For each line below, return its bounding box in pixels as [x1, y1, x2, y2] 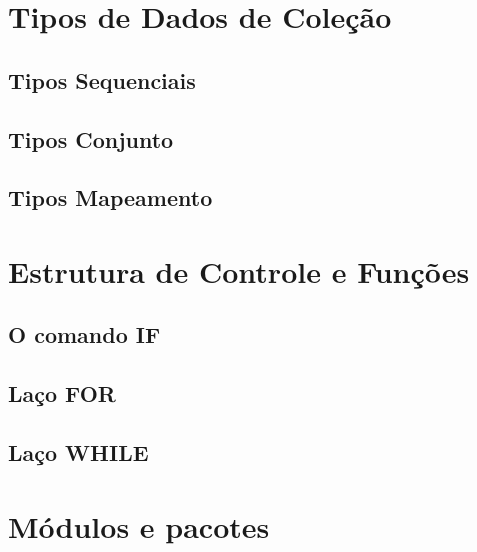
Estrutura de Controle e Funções [8, 250, 470, 291]
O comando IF [8, 319, 161, 350]
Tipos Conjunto [8, 123, 174, 154]
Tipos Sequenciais [8, 64, 196, 95]
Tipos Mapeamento [8, 182, 213, 213]
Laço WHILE [8, 437, 149, 468]
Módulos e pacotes [8, 505, 270, 546]
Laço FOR [8, 378, 116, 409]
